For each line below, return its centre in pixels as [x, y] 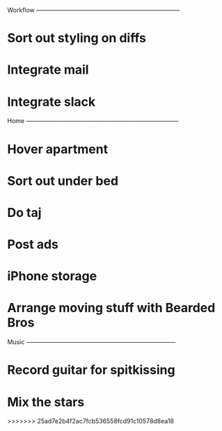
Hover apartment [58, 149]
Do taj [24, 212]
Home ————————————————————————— [93, 121]
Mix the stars [46, 402]
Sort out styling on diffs [77, 38]
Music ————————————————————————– [92, 342]
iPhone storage [52, 276]
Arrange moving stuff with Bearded [111, 308]
